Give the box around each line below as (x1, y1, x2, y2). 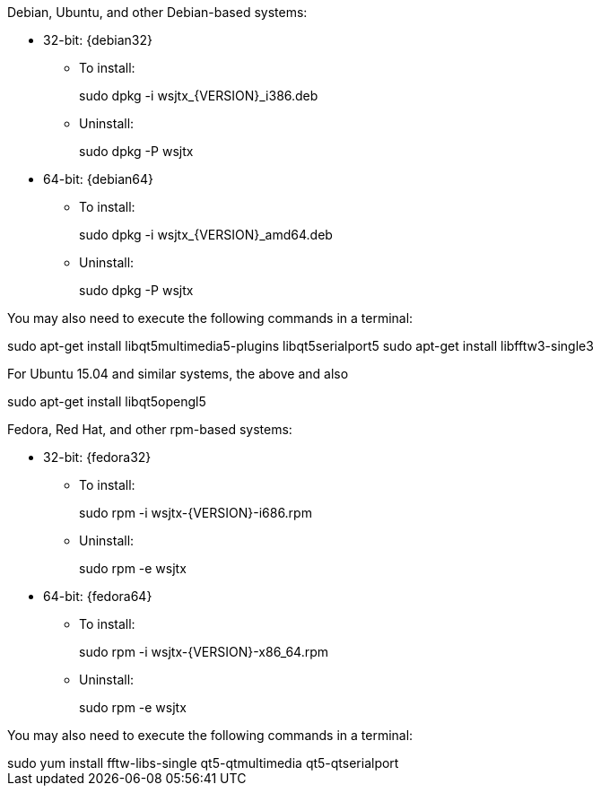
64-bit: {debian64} (43, 171, 154, 187)
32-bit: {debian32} (43, 32, 152, 48)
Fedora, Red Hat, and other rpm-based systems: (7, 422, 292, 437)
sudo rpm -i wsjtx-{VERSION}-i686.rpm (79, 505, 312, 520)
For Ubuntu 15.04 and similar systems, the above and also (7, 366, 349, 381)
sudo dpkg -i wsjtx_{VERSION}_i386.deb (79, 88, 318, 103)
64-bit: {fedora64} (43, 588, 152, 604)
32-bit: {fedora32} (43, 449, 152, 465)
